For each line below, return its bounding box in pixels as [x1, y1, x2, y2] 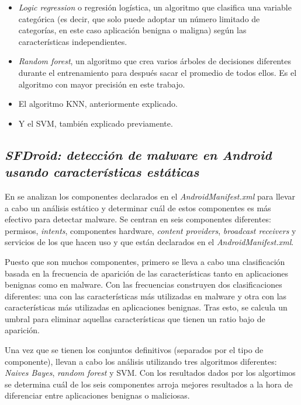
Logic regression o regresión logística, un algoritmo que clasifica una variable [18, 1, 292, 13]
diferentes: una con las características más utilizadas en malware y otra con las [5, 289, 287, 302]
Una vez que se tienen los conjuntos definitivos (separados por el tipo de [5, 344, 264, 356]
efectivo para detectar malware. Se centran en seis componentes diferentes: [5, 213, 271, 225]
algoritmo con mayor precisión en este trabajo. [18, 78, 185, 90]
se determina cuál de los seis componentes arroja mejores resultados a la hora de [5, 378, 293, 390]
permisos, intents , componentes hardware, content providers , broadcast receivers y [5, 224, 296, 236]
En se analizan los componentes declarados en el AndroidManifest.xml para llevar [5, 190, 296, 202]
